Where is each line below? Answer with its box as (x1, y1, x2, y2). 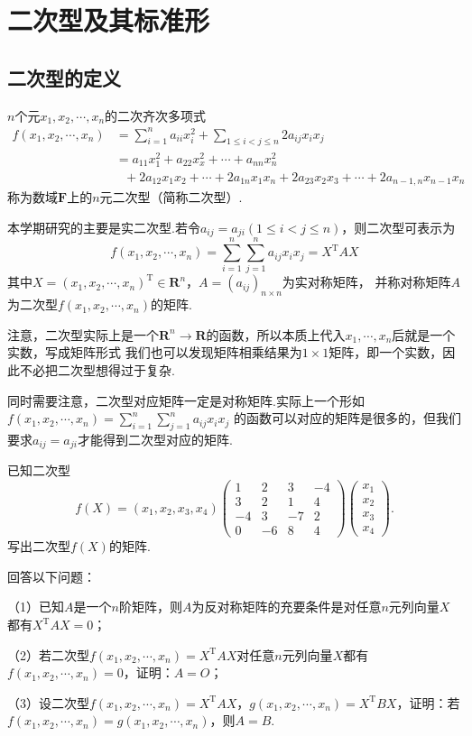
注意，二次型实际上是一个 (7, 325, 159, 344)
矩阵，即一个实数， (329, 343, 443, 362)
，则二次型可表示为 (341, 217, 456, 236)
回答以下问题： (7, 566, 96, 585)
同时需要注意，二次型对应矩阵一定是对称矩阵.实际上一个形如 (7, 391, 365, 409)
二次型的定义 (7, 63, 121, 91)
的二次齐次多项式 (105, 106, 207, 124)
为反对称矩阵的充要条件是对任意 (191, 597, 382, 616)
